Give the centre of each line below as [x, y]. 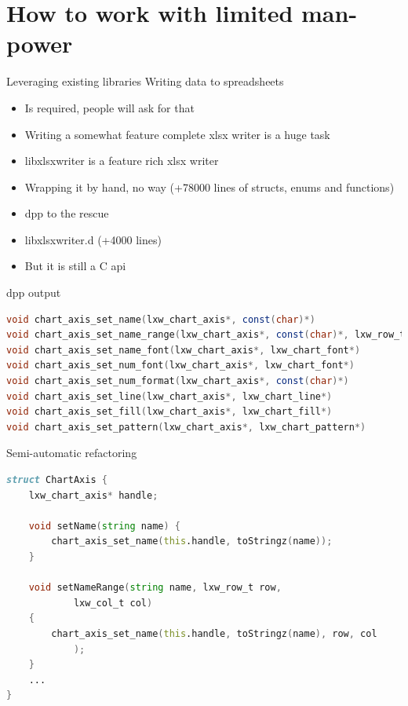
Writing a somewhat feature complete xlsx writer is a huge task [177, 134]
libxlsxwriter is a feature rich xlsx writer [122, 161]
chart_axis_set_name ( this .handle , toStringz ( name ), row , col [214, 633]
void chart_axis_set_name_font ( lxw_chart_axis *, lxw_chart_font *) [184, 350]
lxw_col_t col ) [113, 603]
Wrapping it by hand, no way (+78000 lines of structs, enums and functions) [209, 187]
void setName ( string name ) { [104, 526]
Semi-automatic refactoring [72, 453]
